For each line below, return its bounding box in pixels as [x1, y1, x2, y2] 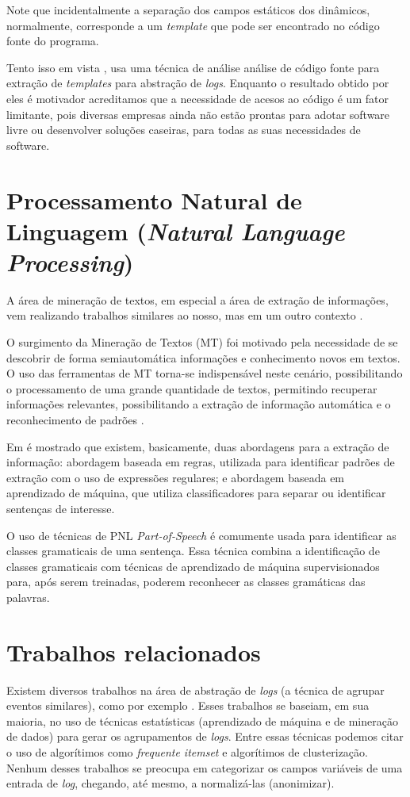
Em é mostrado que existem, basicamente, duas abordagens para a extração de [6, 438, 389, 454]
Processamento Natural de [6, 183, 302, 216]
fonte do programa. [6, 33, 99, 49]
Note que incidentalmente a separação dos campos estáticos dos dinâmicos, [6, 2, 370, 17]
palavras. [6, 588, 50, 605]
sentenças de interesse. [6, 500, 115, 516]
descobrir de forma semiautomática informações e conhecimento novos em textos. [6, 349, 400, 366]
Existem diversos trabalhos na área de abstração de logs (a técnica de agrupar [6, 681, 385, 698]
